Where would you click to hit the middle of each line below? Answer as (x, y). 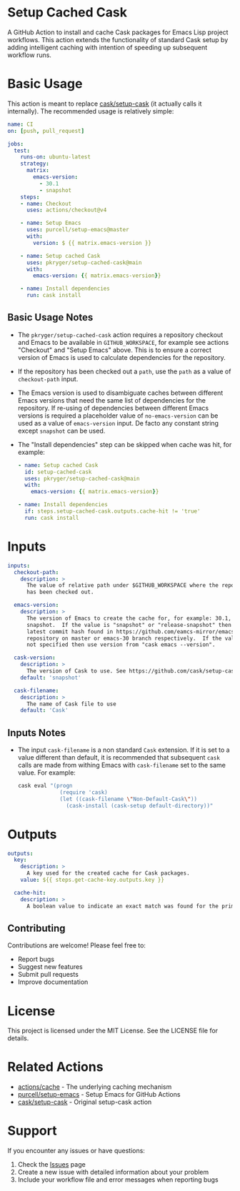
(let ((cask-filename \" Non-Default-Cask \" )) (129, 799)
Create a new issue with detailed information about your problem (113, 1172)
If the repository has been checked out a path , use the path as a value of (124, 371)
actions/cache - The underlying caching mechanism (95, 1087)
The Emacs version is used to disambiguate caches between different (120, 393)
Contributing (36, 928)
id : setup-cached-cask (58, 472)
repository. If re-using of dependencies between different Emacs (113, 408)
